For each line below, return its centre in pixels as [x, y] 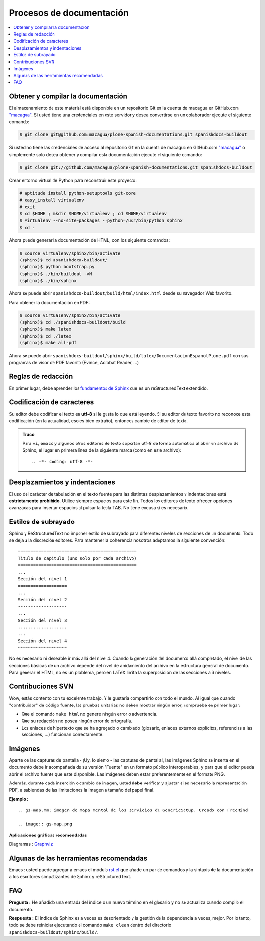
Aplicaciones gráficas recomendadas [48, 835]
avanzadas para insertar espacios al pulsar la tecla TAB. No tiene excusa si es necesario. [99, 507]
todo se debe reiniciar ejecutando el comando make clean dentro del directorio [90, 925]
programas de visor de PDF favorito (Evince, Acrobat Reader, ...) [74, 363]
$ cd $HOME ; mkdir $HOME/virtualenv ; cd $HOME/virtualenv [93, 214]
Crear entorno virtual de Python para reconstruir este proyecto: [73, 180]
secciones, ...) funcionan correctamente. [63, 735]
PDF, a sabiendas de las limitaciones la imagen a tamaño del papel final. [82, 790]
